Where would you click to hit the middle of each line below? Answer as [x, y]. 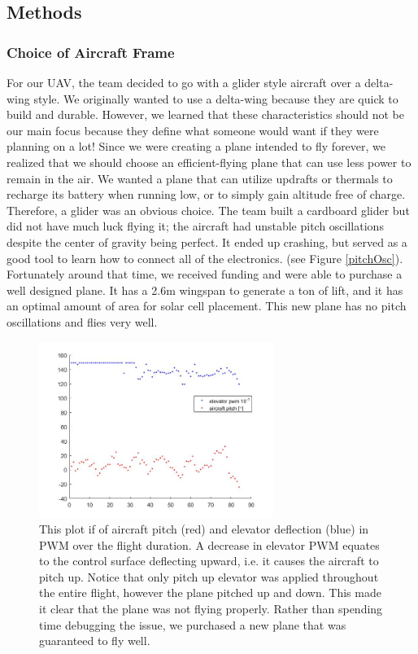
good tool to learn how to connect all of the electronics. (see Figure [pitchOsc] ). [205, 258]
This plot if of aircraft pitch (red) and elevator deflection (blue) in [204, 529]
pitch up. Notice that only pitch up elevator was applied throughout [209, 576]
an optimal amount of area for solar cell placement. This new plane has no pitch [207, 306]
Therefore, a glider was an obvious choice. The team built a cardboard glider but [208, 210]
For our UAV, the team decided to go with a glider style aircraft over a [184, 82]
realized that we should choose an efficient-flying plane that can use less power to [209, 162]
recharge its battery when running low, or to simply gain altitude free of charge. [206, 194]
